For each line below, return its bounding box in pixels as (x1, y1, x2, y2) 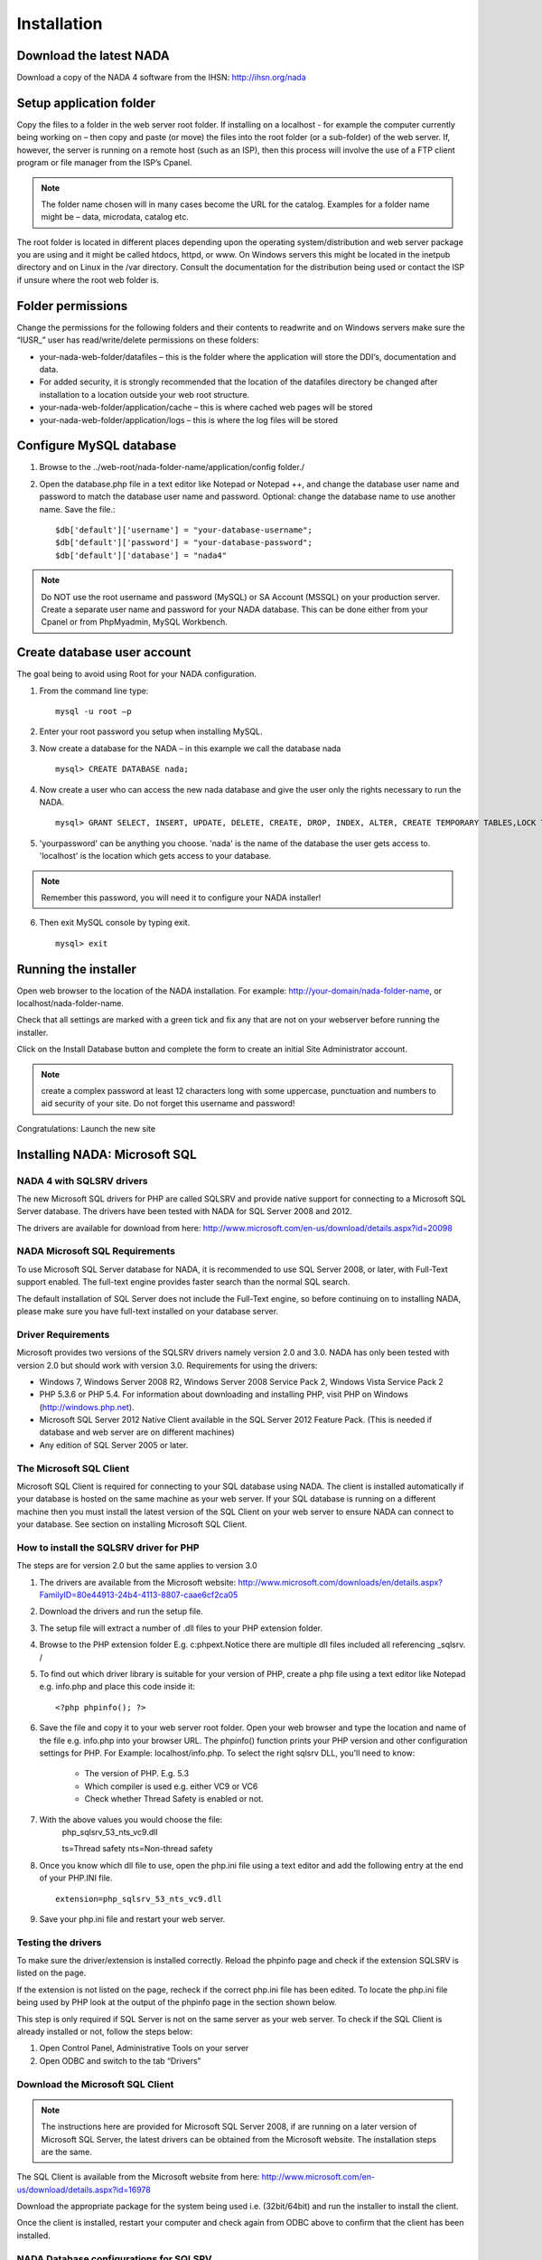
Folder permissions (16, 298, 128, 314)
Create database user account (16, 645, 192, 660)
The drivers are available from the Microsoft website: (39, 1577, 237, 1587)
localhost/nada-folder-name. (16, 998, 124, 1008)
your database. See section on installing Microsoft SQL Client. (16, 1519, 248, 1530)
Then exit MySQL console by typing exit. (39, 918, 191, 928)
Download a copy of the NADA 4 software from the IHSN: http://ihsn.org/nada (16, 72, 306, 83)
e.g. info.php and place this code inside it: (39, 1681, 196, 1692)
